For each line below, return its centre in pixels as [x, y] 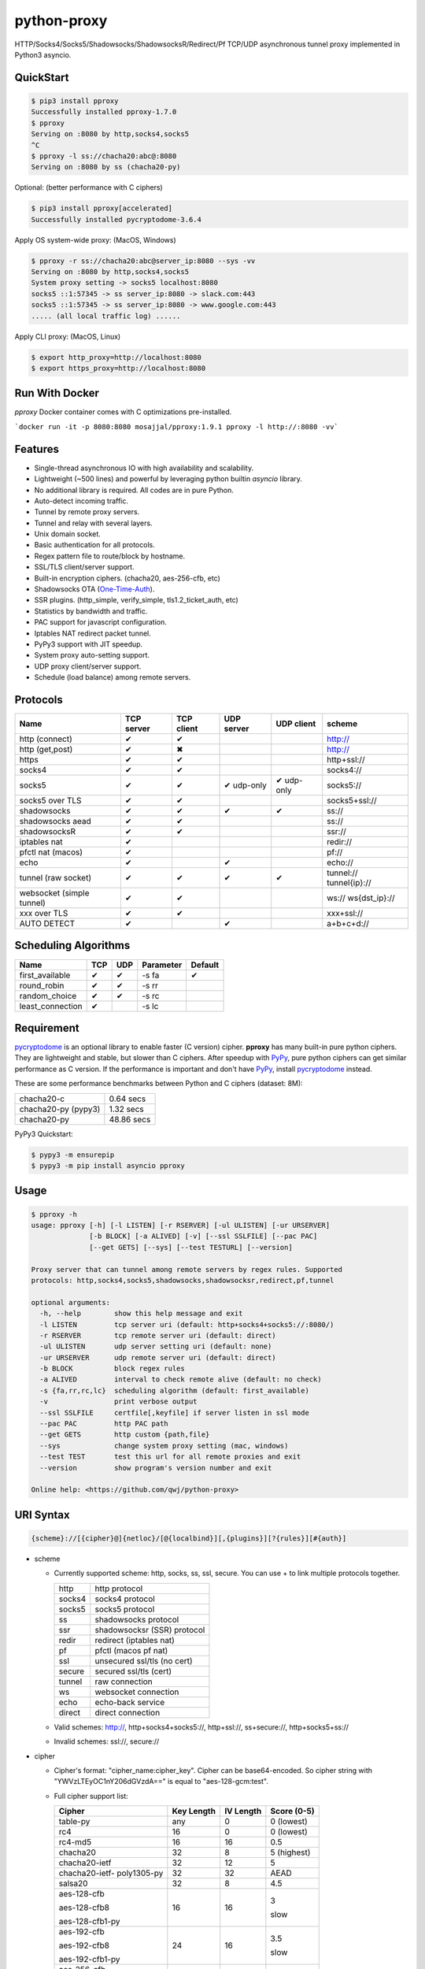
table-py [74, 1822]
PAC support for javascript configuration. [100, 622]
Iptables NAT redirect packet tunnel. [92, 633]
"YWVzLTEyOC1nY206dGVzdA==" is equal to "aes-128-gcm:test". [161, 1782]
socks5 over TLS [50, 801]
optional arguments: [70, 1302]
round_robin [42, 985]
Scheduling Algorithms [72, 946]
